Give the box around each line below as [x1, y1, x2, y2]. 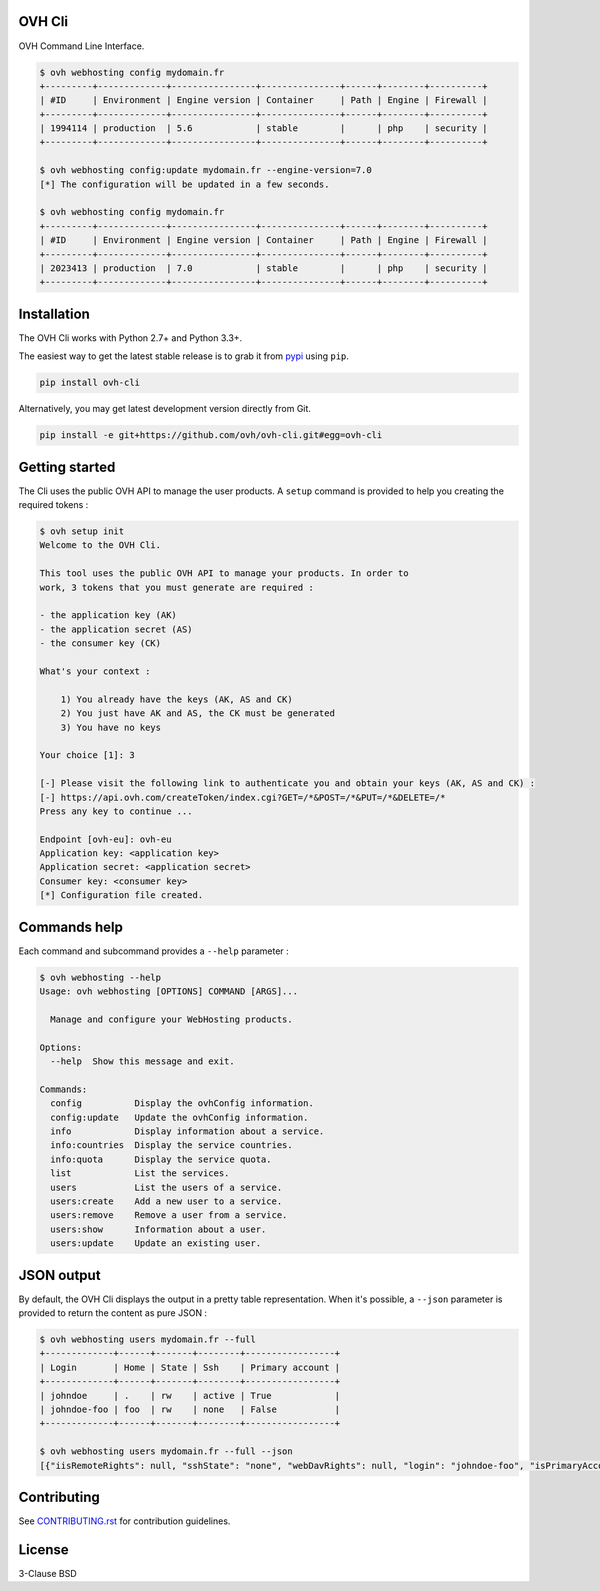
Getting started [18, 458, 116, 475]
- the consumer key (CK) [39, 638, 162, 649]
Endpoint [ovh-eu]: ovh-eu [39, 833, 172, 845]
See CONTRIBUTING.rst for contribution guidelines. [18, 1515, 231, 1527]
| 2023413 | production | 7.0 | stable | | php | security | [39, 262, 489, 274]
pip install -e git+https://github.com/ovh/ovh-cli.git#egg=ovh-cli [39, 430, 383, 441]
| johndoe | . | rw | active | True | [39, 1390, 341, 1401]
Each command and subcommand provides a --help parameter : [18, 945, 289, 957]
